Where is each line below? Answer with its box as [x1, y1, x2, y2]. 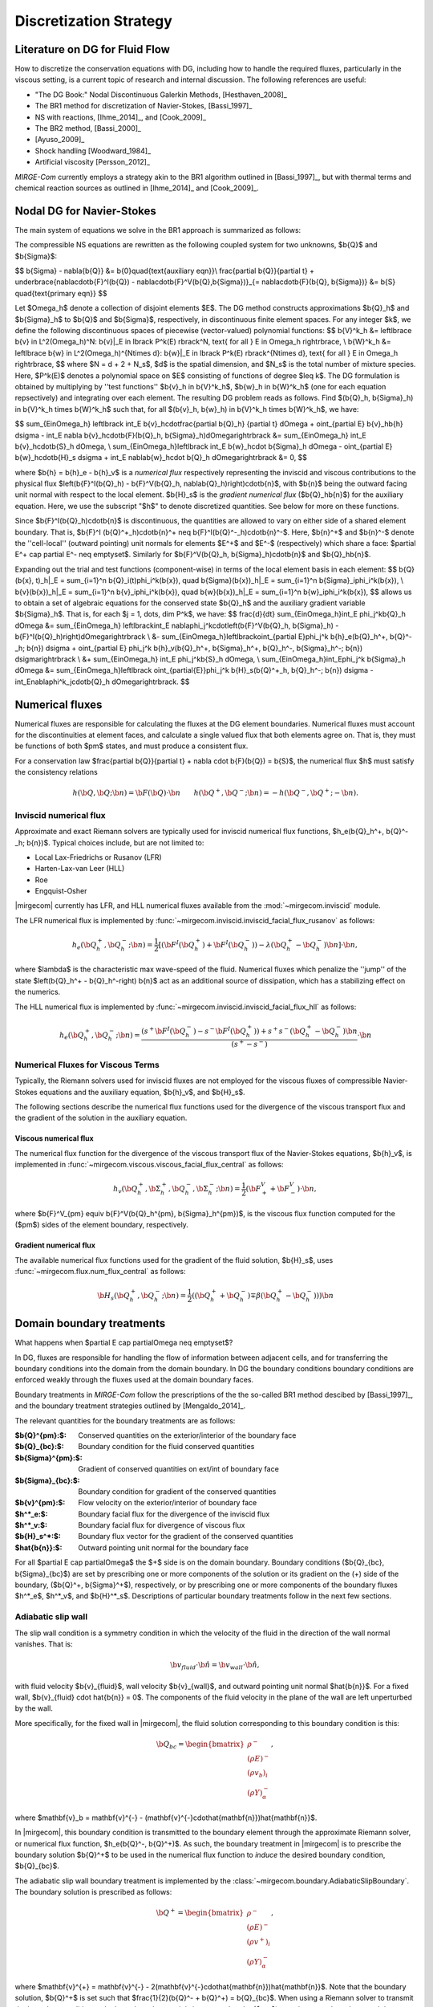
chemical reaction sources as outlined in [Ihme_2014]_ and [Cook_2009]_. [14, 183, 260, 193]
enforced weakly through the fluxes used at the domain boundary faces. [14, 1375, 254, 1385]
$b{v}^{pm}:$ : [14, 1498, 66, 1508]
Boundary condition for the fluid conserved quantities [78, 1442, 255, 1451]
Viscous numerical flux [14, 1134, 94, 1143]
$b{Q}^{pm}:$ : [14, 1430, 67, 1440]
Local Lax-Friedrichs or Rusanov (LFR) [34, 852, 162, 862]
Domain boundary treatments [14, 1317, 166, 1330]
